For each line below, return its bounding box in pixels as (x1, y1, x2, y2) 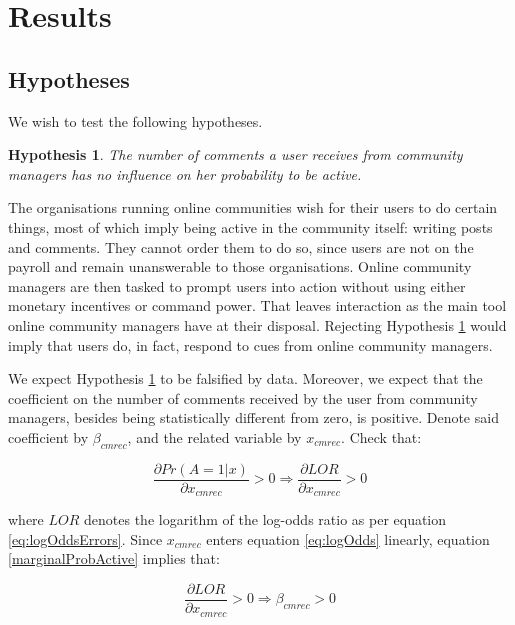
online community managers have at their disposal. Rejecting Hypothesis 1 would (8, 314, 507, 335)
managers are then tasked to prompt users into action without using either (8, 275, 466, 296)
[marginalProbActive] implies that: (8, 548, 220, 569)
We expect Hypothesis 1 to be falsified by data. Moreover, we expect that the (8, 368, 483, 389)
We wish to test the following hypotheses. (8, 110, 263, 131)
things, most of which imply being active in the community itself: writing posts (8, 216, 493, 237)
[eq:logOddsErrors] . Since (8, 528, 163, 549)
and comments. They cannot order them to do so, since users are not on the (8, 236, 474, 257)
